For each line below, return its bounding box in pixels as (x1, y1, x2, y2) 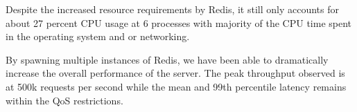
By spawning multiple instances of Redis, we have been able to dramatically (6, 52, 329, 66)
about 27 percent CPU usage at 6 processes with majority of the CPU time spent (6, 15, 352, 30)
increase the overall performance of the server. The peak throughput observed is (6, 66, 345, 80)
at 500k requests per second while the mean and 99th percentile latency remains (6, 79, 347, 93)
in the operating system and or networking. (6, 29, 190, 44)
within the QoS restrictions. (6, 93, 123, 107)
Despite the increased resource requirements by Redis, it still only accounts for (6, 2, 340, 16)
